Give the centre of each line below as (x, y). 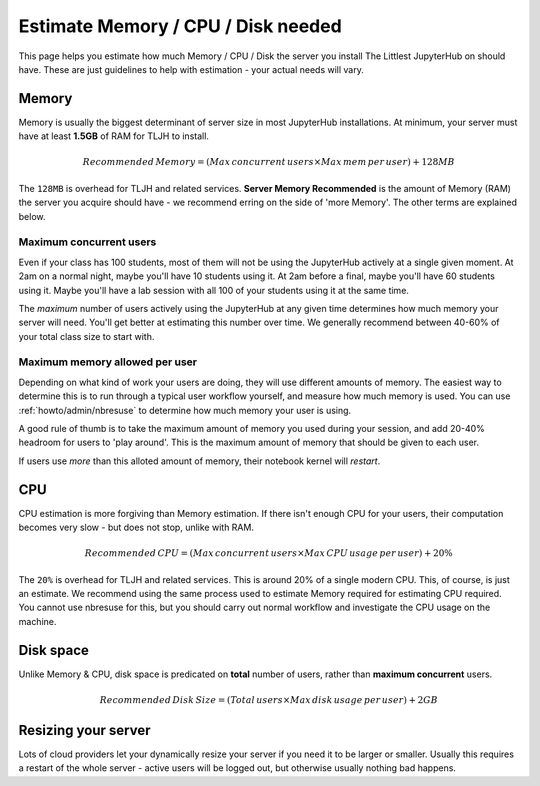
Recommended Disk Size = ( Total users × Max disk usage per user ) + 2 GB (269, 699)
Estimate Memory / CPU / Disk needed (180, 26)
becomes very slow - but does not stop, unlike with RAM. (136, 527)
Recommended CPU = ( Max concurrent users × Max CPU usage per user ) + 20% (269, 553)
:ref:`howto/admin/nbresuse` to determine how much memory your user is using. (185, 410)
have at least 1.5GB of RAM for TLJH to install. (114, 136)
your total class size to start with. (86, 336)
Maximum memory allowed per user (107, 362)
